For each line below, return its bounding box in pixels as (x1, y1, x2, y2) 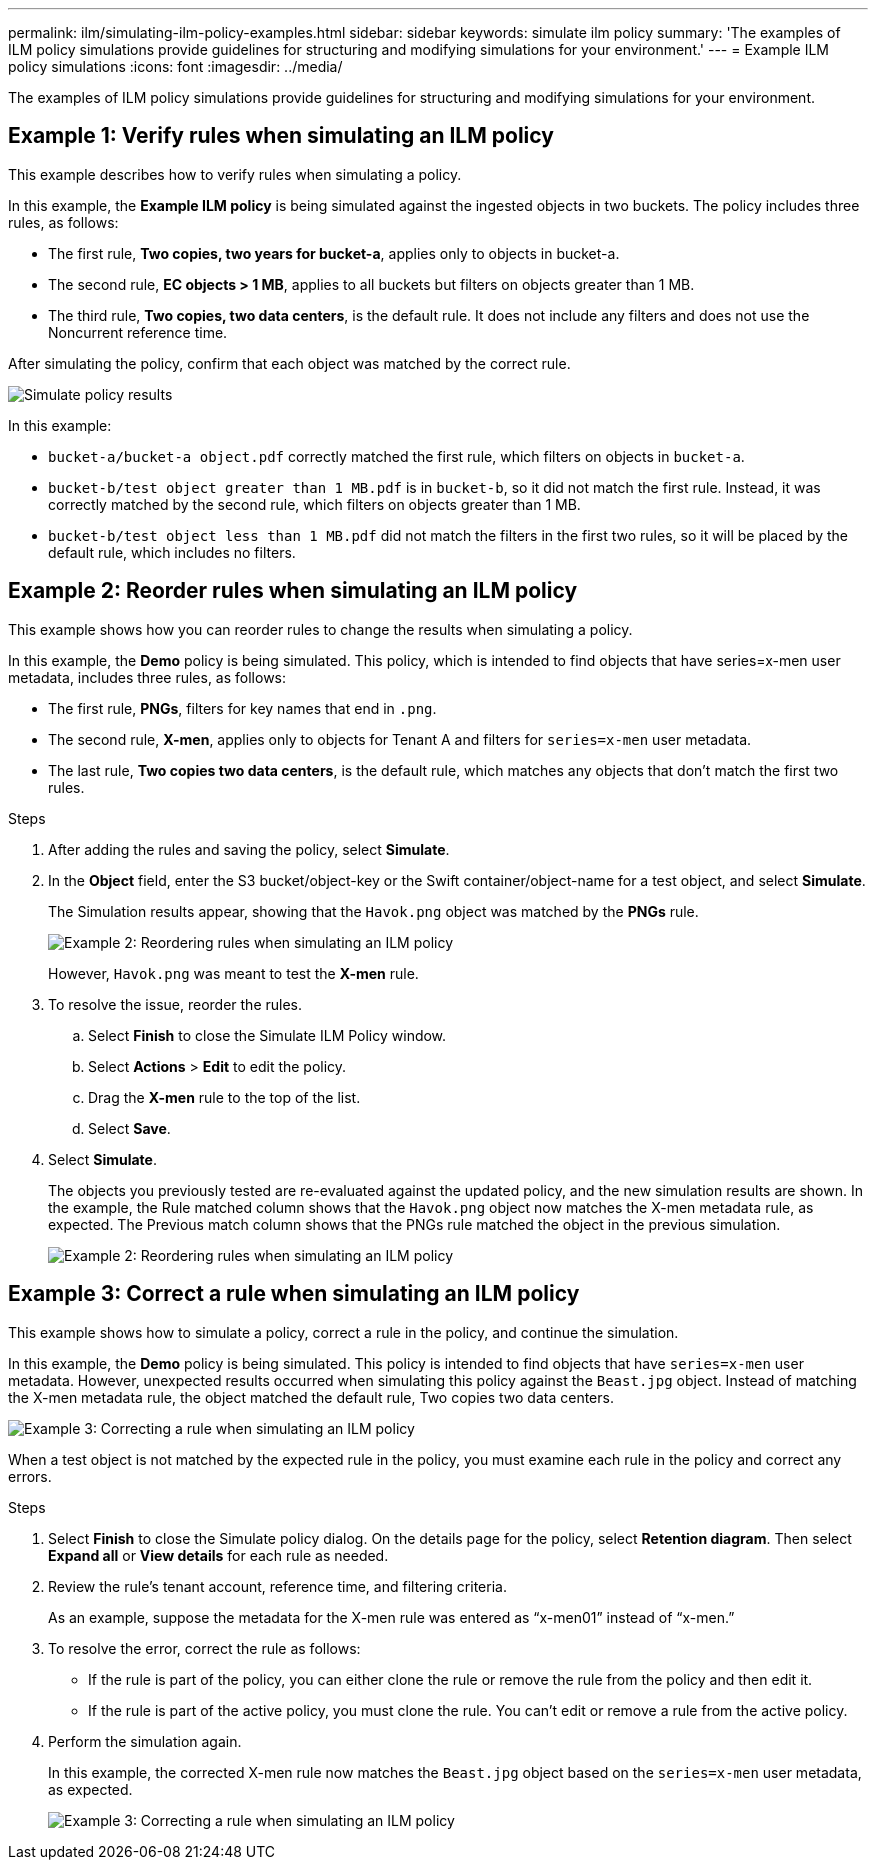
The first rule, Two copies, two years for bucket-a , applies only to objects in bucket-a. (48, 244, 620, 262)
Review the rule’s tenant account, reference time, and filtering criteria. (48, 1577, 507, 1595)
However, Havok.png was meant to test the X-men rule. (48, 964, 419, 982)
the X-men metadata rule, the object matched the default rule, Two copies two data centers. (8, 1388, 614, 1406)
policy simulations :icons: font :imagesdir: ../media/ (8, 58, 343, 75)
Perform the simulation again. (48, 1732, 242, 1750)
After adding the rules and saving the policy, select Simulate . (48, 840, 450, 858)
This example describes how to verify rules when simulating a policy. (8, 165, 462, 183)
